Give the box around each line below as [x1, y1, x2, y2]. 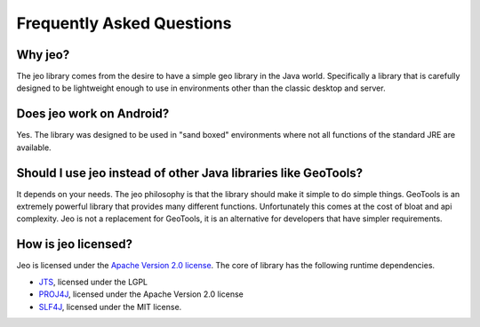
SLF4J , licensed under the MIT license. [38, 301, 182, 312]
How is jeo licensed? [16, 236, 133, 252]
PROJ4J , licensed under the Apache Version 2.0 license [38, 289, 244, 299]
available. [16, 142, 52, 153]
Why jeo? [16, 47, 70, 62]
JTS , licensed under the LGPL [38, 276, 148, 287]
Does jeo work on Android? [16, 107, 170, 122]
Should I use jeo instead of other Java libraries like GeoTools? [16, 165, 364, 180]
